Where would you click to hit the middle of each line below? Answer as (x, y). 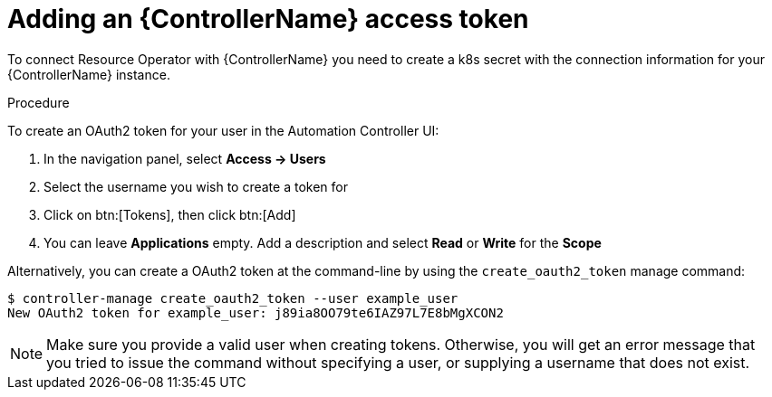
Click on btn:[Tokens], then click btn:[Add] (170, 214)
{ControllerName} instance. (89, 74)
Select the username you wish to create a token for (196, 186)
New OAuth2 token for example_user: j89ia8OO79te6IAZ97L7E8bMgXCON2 (256, 312)
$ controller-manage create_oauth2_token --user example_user (233, 298)
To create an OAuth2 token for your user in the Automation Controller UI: (223, 130)
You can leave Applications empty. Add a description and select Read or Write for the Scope (323, 242)
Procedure (39, 102)
